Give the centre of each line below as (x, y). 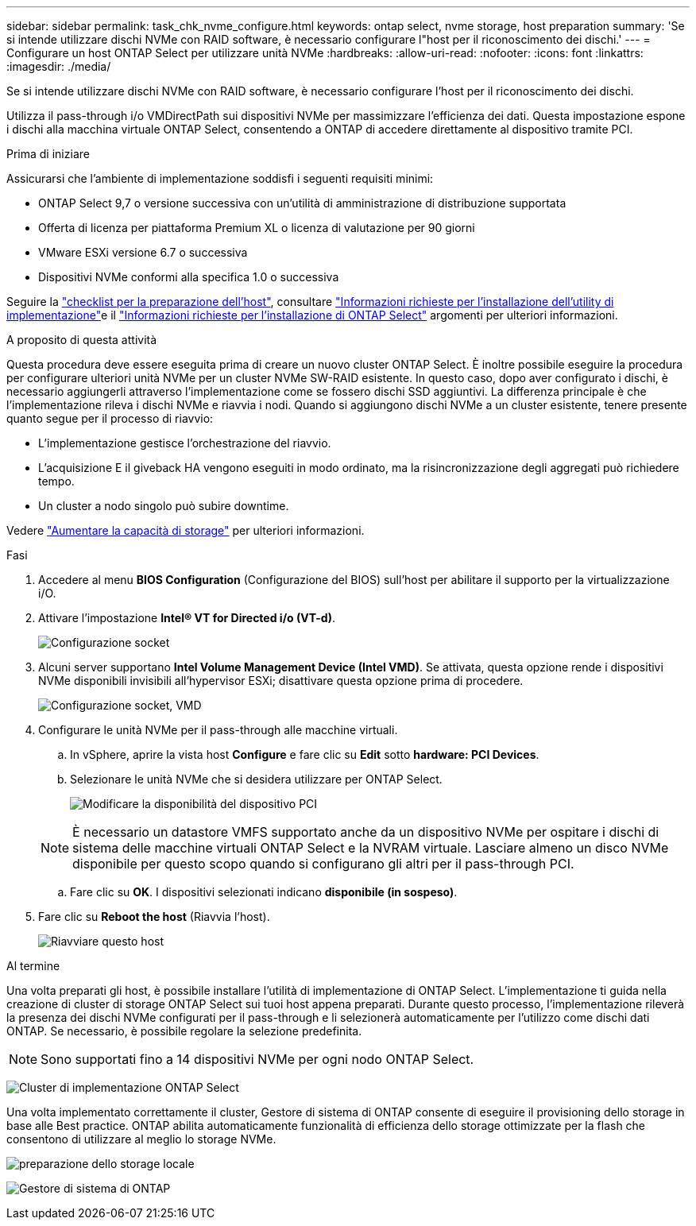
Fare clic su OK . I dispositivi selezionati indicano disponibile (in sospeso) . (264, 892)
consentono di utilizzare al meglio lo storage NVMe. (141, 1139)
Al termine (33, 966)
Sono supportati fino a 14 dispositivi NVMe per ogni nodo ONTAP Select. (257, 1059)
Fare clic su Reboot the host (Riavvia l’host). (154, 917)
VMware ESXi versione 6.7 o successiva (143, 252)
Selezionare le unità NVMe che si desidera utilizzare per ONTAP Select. (256, 779)
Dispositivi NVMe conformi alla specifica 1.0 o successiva (189, 277)
